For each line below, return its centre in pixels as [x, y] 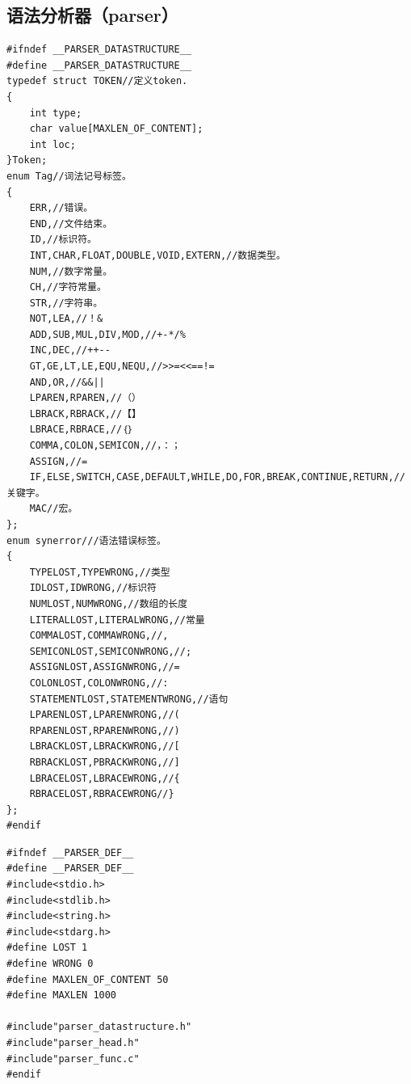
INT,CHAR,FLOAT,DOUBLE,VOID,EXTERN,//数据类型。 [157, 255]
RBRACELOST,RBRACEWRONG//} [102, 794]
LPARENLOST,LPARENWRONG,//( [105, 715]
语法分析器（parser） [92, 15]
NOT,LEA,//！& [66, 319]
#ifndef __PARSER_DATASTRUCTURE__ [99, 50]
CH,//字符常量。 [68, 287]
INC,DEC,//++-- [70, 350]
